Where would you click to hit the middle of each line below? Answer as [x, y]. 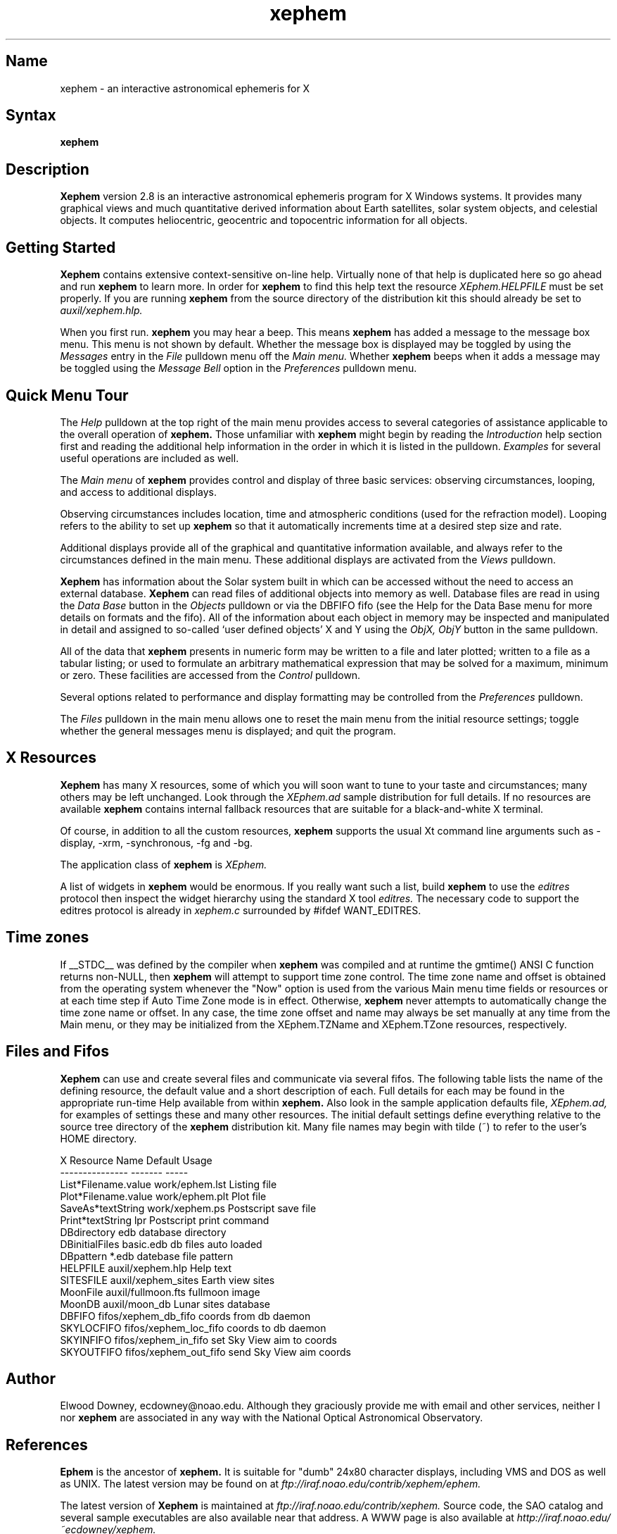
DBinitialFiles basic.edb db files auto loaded [161, 1244]
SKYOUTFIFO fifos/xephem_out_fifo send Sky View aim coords [205, 1352]
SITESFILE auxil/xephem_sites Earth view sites [167, 1280]
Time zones [47, 937]
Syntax [31, 116]
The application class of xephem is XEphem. [164, 864]
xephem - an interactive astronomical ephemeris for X [185, 88]
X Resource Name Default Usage [136, 1160]
